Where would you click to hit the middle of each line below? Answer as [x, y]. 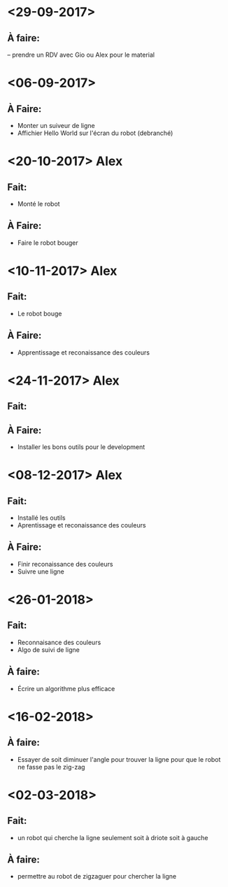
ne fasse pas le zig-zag [51, 767]
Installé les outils [41, 518]
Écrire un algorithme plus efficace [66, 688]
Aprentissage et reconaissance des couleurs [81, 525]
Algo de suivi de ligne [49, 650]
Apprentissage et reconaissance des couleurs [84, 352]
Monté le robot [39, 204]
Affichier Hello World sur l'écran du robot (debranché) [95, 133]
